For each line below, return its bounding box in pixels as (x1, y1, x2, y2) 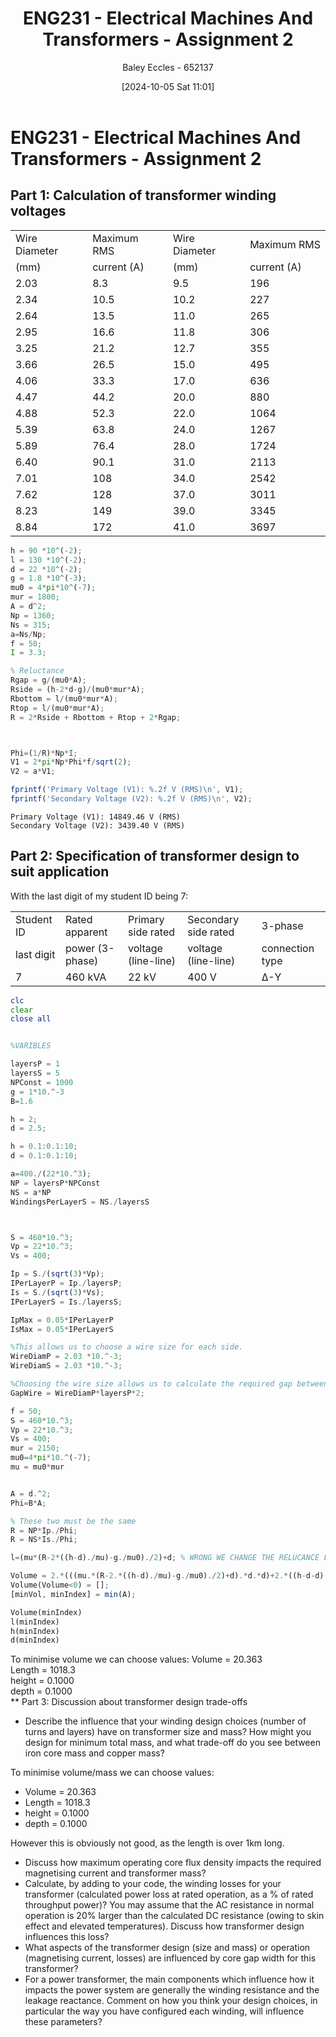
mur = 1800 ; (10, 592, 60, 602)
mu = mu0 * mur (10, 1462, 65, 1472)
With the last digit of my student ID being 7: (10, 890, 188, 902)
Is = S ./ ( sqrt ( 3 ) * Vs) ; (10, 1287, 105, 1297)
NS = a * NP (10, 1187, 52, 1197)
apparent (65, 925, 108, 939)
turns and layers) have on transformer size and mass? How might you (24, 1726, 312, 1738)
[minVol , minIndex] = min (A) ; (10, 1589, 137, 1599)
